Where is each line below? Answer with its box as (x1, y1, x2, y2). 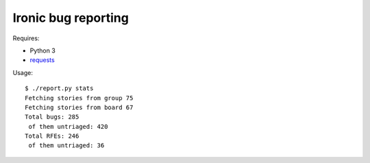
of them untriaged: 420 (28, 123, 108, 130)
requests (29, 56, 55, 64)
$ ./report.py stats (25, 85, 94, 92)
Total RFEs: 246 (25, 132, 79, 140)
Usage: (12, 68, 34, 76)
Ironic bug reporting (12, 10, 129, 25)
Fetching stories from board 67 (25, 103, 134, 111)
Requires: (12, 34, 40, 42)
